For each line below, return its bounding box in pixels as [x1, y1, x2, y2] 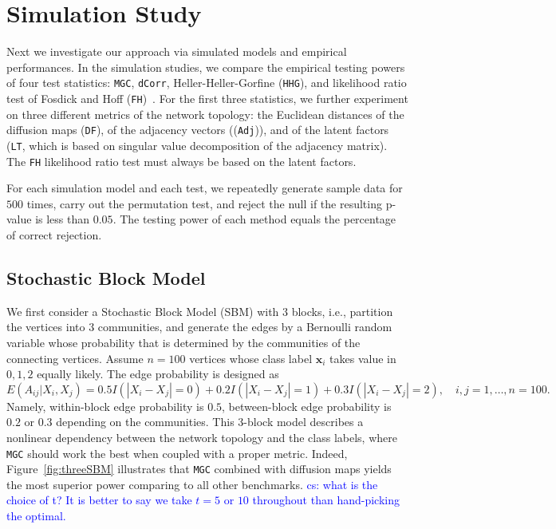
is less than [35, 211, 90, 227]
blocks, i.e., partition [291, 302, 393, 319]
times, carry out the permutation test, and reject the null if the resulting [26, 195, 382, 211]
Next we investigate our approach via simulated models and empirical [6, 43, 347, 60]
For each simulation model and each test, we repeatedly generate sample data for [6, 180, 403, 196]
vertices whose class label [189, 349, 313, 366]
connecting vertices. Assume [6, 349, 144, 366]
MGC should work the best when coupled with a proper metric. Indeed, [6, 444, 348, 461]
